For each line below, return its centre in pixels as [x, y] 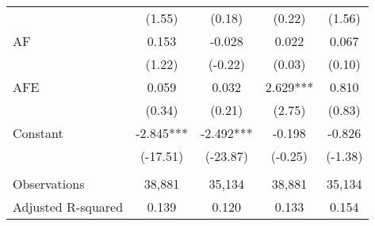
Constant [38, 133]
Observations [49, 184]
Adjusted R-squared [68, 207]
